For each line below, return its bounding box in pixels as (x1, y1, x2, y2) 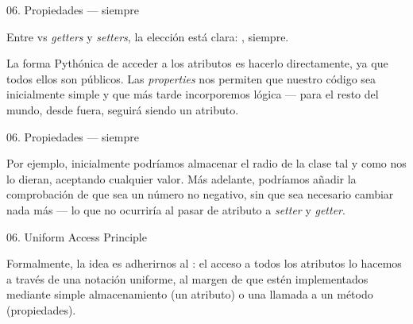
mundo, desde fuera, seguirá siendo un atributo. (6, 101, 239, 118)
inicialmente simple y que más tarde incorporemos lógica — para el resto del (6, 86, 379, 102)
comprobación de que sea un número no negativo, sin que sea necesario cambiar (6, 186, 394, 202)
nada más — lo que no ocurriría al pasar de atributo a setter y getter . (6, 201, 345, 218)
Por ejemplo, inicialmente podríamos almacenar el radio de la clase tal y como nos (6, 155, 407, 172)
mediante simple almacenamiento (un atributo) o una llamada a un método (6, 286, 373, 303)
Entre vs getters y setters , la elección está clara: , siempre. (6, 28, 289, 44)
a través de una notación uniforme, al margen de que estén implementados (6, 270, 369, 287)
